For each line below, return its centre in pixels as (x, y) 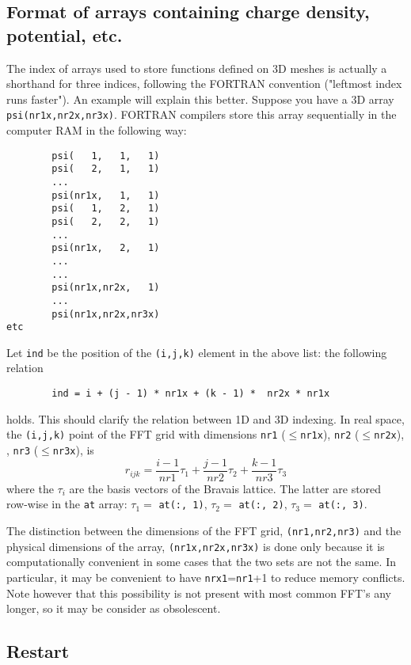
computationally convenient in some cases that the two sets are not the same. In (201, 562)
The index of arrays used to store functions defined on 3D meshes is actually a (197, 68)
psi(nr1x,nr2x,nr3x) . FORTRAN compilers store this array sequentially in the (202, 114)
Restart (38, 651)
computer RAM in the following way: (97, 130)
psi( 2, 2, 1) (106, 221)
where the (30, 488)
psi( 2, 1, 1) (106, 169)
